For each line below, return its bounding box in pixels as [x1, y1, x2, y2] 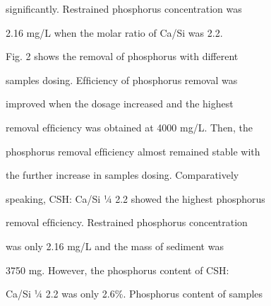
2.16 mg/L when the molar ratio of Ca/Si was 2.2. [6, 25, 223, 40]
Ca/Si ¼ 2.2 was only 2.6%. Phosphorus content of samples [6, 286, 263, 301]
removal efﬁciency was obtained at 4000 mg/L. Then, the [6, 119, 253, 134]
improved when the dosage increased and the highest [6, 96, 234, 111]
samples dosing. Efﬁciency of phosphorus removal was [6, 72, 238, 87]
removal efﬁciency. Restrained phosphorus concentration [6, 215, 248, 230]
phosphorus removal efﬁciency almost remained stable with [6, 143, 260, 158]
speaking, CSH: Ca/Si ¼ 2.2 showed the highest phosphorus [6, 191, 265, 206]
